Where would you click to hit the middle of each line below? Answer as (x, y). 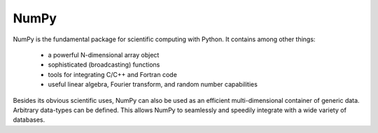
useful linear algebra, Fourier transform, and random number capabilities (153, 85)
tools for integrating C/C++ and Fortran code (113, 74)
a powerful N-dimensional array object (104, 55)
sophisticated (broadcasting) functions (104, 65)
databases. (29, 120)
